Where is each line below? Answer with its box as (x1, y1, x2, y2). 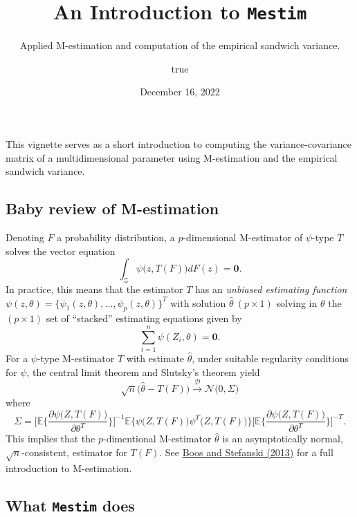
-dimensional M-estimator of (183, 230, 303, 245)
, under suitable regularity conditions (192, 351, 349, 366)
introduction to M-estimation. (6, 460, 132, 475)
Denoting (6, 230, 44, 245)
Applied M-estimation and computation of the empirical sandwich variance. (19, 38, 340, 53)
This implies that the (6, 431, 95, 446)
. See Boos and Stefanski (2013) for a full (159, 445, 333, 460)
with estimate (126, 351, 185, 366)
